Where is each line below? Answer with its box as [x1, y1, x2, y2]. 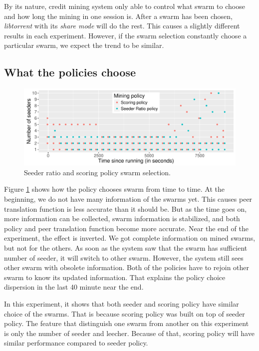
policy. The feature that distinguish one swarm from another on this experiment [4, 318, 249, 329]
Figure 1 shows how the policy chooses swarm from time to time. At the [4, 184, 225, 194]
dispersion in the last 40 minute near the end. [4, 282, 144, 292]
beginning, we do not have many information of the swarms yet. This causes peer [4, 193, 253, 204]
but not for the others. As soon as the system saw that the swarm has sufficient [4, 242, 248, 253]
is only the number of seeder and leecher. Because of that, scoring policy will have [4, 328, 255, 338]
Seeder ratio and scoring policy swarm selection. [24, 167, 171, 177]
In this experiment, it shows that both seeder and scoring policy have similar [4, 298, 239, 309]
